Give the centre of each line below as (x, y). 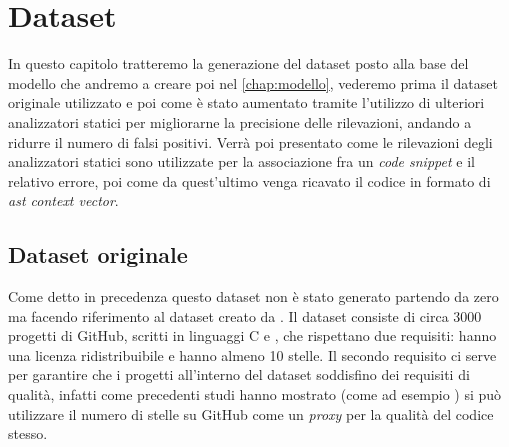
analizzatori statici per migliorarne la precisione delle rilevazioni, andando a (240, 121)
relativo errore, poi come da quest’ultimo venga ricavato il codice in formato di (249, 180)
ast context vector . (63, 200)
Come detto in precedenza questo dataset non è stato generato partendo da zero (253, 296)
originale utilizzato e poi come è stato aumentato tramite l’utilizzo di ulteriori (246, 102)
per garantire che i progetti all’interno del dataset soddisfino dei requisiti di (239, 374)
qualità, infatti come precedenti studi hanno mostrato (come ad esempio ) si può (255, 394)
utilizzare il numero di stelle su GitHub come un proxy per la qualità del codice (251, 413)
